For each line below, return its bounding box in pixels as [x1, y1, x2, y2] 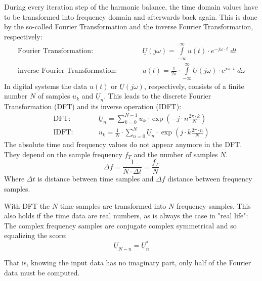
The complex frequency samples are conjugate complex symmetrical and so [4, 220, 237, 230]
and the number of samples [134, 149, 218, 159]
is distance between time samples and [37, 173, 154, 184]
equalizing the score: [4, 230, 67, 241]
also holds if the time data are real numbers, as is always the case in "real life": [4, 210, 248, 221]
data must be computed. [4, 267, 80, 277]
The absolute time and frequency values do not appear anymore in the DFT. [4, 139, 242, 150]
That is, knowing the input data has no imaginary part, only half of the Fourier [4, 257, 251, 268]
